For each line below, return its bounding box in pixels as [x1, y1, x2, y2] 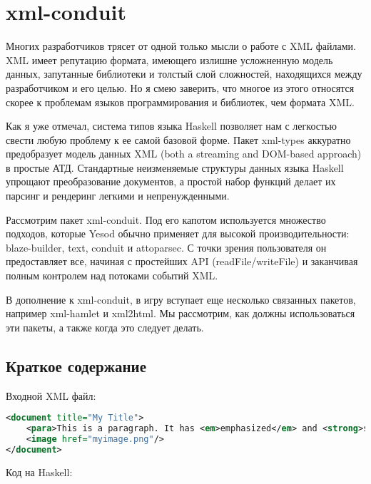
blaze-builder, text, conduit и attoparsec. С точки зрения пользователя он [6, 240, 327, 254]
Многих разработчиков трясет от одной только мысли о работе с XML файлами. [6, 38, 356, 53]
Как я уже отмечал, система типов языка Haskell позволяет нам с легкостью [6, 118, 337, 133]
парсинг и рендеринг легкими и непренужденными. [6, 188, 230, 203]
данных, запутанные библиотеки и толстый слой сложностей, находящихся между [6, 66, 362, 81]
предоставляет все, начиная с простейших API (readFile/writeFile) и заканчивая [6, 254, 358, 269]
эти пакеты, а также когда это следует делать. [6, 319, 204, 334]
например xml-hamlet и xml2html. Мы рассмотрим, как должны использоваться [6, 306, 355, 321]
